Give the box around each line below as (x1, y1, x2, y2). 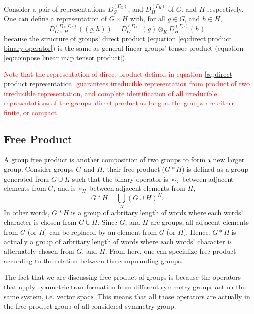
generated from (4, 173, 49, 183)
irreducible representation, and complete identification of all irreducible (4, 88, 217, 98)
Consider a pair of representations (4, 3, 106, 14)
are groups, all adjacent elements (150, 217, 249, 227)
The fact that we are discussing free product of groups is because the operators (4, 272, 241, 282)
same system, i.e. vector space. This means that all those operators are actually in (4, 291, 250, 301)
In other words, (4, 207, 50, 217)
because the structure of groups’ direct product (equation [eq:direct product (4, 33, 231, 43)
